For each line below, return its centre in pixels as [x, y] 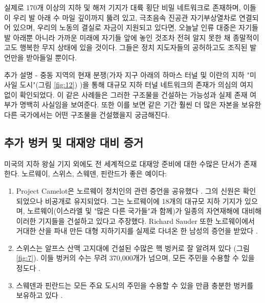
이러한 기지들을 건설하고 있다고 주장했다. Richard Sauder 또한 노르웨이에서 [135, 220]
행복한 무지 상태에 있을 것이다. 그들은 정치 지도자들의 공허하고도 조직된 [134, 47]
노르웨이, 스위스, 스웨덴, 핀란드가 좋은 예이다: [94, 173]
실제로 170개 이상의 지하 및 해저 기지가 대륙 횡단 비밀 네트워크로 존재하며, [123, 7]
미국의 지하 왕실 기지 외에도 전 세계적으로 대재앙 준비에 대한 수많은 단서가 [123, 163]
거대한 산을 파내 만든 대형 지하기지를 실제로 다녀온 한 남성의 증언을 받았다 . [137, 231]
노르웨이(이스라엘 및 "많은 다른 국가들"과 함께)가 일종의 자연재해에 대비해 [145, 211]
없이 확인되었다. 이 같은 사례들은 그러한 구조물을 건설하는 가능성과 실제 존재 [126, 94]
